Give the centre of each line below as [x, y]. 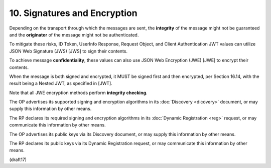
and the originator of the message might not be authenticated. [74, 34]
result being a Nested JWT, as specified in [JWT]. [61, 83]
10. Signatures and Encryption [73, 13]
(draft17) [18, 159]
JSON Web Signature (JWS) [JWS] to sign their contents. [69, 51]
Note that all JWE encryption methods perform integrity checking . [78, 92]
